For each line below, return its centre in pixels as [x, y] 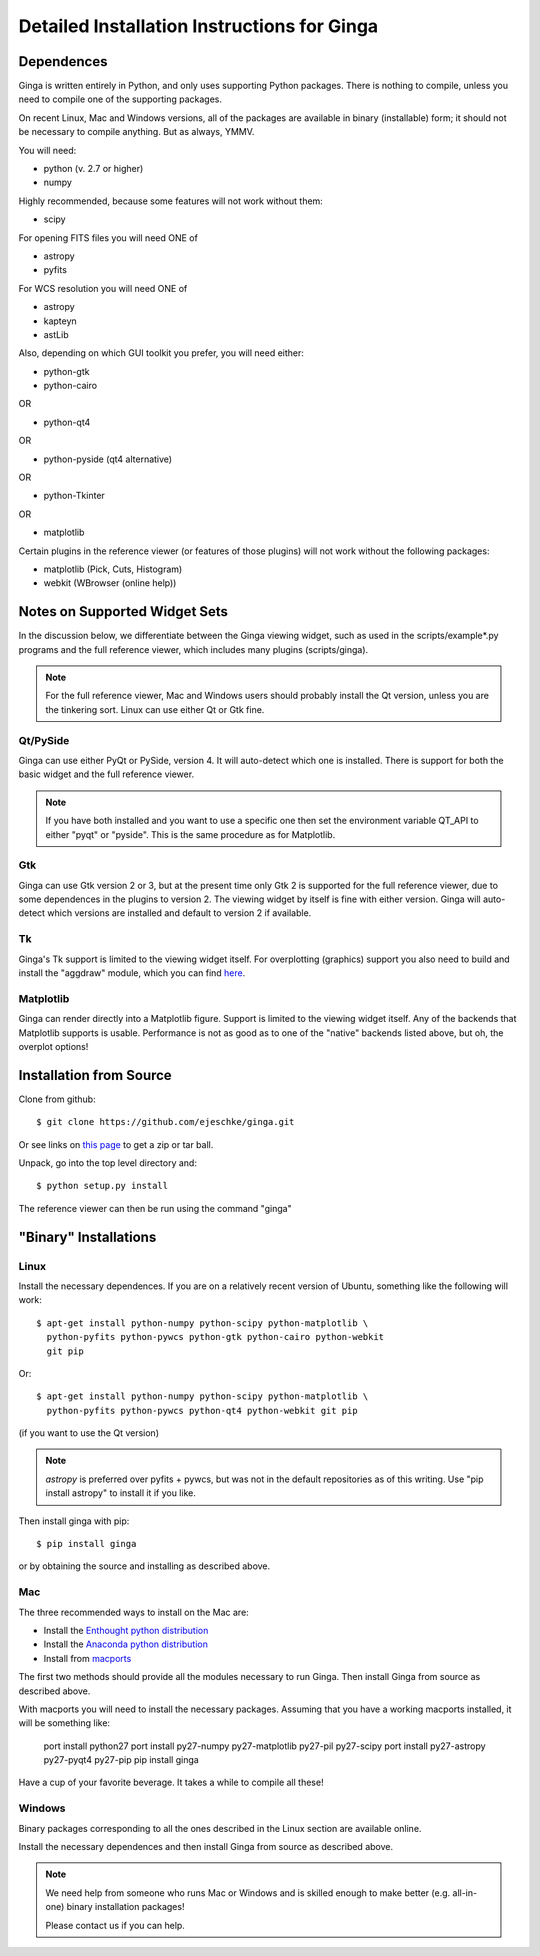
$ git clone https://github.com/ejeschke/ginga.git [165, 1122]
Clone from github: [57, 1099]
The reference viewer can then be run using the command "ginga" [155, 1208]
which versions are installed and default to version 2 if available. [179, 913]
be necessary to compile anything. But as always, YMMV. [136, 132]
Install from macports [87, 1658]
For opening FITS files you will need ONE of [108, 237]
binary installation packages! [125, 1907]
